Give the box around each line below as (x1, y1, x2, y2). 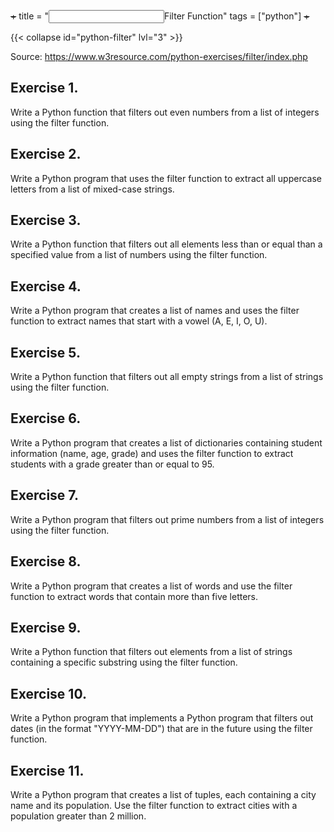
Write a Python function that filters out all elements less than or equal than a (10, 238, 323, 250)
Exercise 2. (10, 146, 82, 163)
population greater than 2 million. (10, 810, 147, 822)
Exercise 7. (10, 487, 79, 504)
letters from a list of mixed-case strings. (10, 183, 175, 195)
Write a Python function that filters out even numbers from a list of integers (10, 106, 320, 118)
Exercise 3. (10, 212, 82, 229)
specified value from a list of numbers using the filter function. (10, 249, 268, 261)
